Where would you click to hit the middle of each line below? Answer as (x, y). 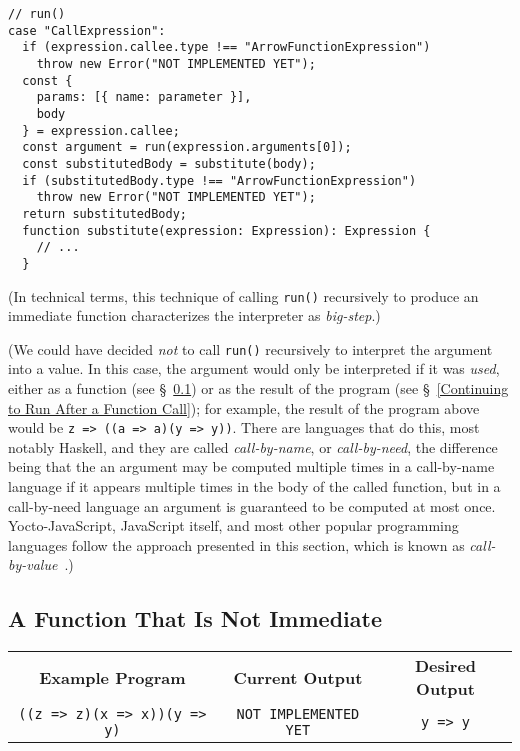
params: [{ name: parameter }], (144, 97)
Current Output (298, 677)
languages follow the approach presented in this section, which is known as (236, 544)
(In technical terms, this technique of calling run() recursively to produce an (243, 295)
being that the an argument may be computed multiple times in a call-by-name (251, 466)
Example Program (112, 677)
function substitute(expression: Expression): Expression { (226, 230)
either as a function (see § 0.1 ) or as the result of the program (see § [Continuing (258, 388)
